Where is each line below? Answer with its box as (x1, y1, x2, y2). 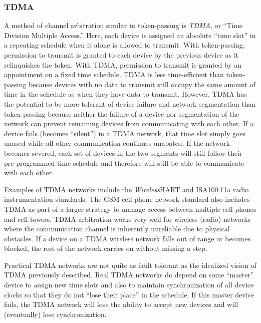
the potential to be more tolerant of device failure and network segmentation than (4, 98, 256, 109)
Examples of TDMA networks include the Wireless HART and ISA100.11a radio (4, 184, 249, 194)
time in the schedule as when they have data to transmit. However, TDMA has (4, 89, 247, 99)
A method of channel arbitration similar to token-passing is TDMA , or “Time (4, 20, 243, 31)
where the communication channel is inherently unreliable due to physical (4, 223, 230, 234)
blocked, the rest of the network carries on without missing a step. (4, 243, 207, 253)
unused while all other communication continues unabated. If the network (4, 138, 230, 148)
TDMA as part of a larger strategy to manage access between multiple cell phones (4, 203, 256, 214)
